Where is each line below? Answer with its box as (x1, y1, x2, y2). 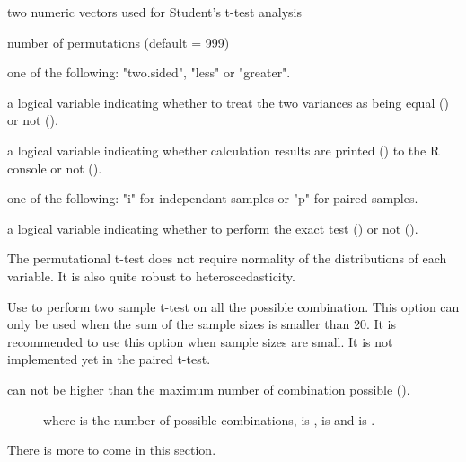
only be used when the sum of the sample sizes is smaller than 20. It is (7, 315, 397, 333)
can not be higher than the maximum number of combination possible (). (7, 379, 410, 398)
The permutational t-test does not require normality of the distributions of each (7, 249, 447, 268)
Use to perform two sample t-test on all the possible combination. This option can (7, 297, 460, 315)
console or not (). (7, 158, 102, 177)
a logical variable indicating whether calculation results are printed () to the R (7, 140, 440, 159)
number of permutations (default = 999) (7, 32, 230, 51)
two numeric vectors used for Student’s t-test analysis (7, 3, 302, 21)
